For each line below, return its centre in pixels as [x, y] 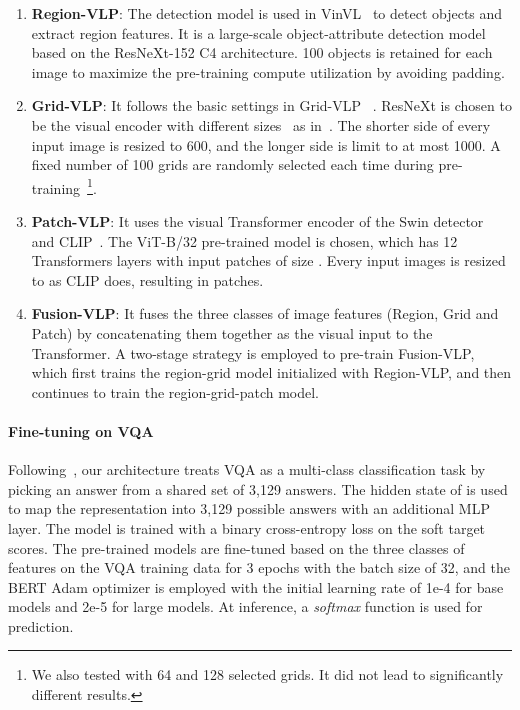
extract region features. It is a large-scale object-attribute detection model [258, 32]
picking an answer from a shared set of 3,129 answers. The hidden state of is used [258, 488]
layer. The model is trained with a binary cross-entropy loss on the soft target [247, 527]
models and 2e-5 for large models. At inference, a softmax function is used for [245, 606]
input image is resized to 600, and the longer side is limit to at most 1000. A [266, 144]
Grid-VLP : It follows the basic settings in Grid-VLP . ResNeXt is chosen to [271, 105]
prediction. [41, 625]
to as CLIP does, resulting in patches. [147, 279]
